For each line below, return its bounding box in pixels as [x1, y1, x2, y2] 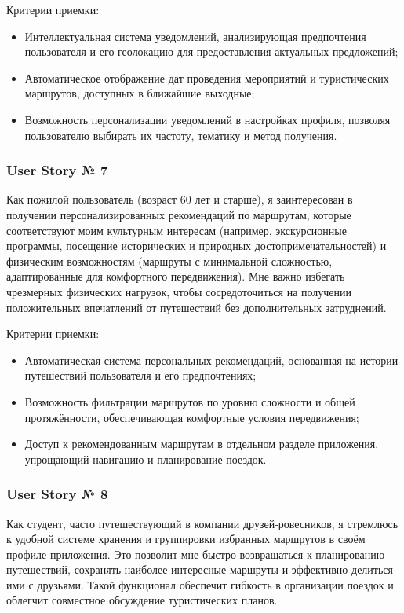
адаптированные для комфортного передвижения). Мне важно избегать [6, 268, 345, 284]
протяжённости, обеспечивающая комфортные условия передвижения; [24, 409, 359, 425]
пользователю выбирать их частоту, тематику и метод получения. [24, 127, 337, 143]
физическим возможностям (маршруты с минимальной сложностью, [6, 252, 333, 269]
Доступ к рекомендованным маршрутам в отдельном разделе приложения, [24, 435, 379, 452]
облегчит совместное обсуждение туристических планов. [6, 592, 278, 608]
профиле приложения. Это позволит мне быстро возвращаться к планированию [6, 545, 385, 562]
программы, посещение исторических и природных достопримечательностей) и [6, 237, 387, 254]
